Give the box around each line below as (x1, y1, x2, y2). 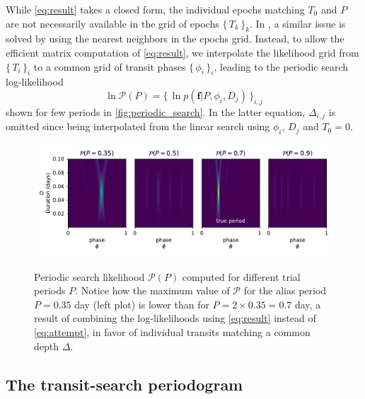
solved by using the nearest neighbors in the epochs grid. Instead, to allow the (6, 31, 344, 46)
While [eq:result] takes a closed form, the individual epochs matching (6, 2, 305, 16)
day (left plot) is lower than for (74, 296, 209, 311)
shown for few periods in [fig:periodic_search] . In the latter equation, (6, 104, 306, 119)
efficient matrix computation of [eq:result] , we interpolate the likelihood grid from (6, 45, 359, 59)
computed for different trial (182, 269, 301, 284)
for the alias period (243, 283, 327, 298)
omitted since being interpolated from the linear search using (6, 119, 270, 134)
